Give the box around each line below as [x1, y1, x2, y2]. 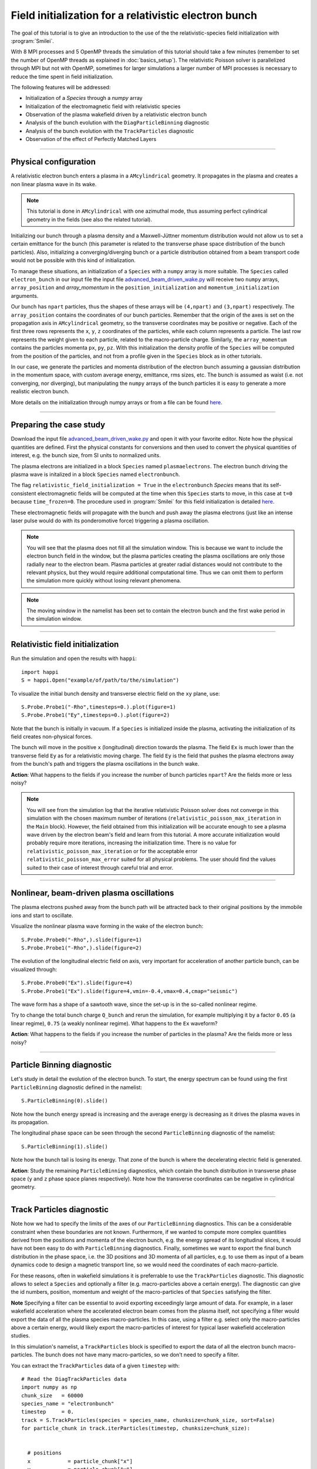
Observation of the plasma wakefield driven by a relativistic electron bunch [25, 111, 207, 118]
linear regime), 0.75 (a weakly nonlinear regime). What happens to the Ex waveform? [11, 1019, 218, 1027]
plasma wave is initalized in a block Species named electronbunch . [11, 471, 180, 478]
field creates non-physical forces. [11, 733, 93, 740]
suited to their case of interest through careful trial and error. [26, 864, 174, 871]
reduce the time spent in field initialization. [11, 73, 114, 80]
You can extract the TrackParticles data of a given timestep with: [11, 1362, 180, 1369]
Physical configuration [11, 157, 96, 167]
